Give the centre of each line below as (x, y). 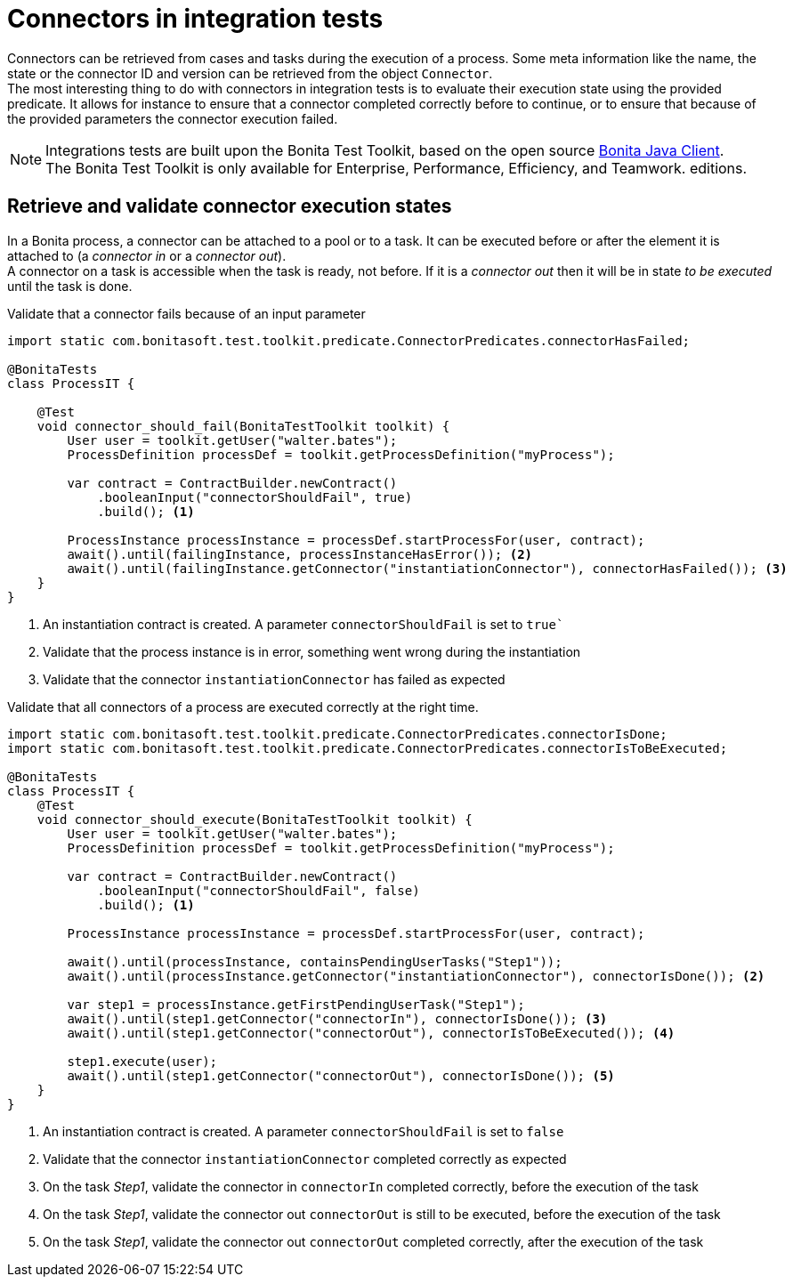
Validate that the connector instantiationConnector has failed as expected (274, 679)
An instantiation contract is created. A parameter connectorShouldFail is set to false (303, 1131)
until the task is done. (70, 286)
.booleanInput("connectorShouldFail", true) (255, 497)
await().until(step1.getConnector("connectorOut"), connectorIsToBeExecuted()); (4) (371, 1033)
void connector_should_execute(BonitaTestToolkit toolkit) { (255, 819)
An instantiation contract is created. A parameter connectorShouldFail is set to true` (303, 624)
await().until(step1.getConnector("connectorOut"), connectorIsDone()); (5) (341, 1075)
